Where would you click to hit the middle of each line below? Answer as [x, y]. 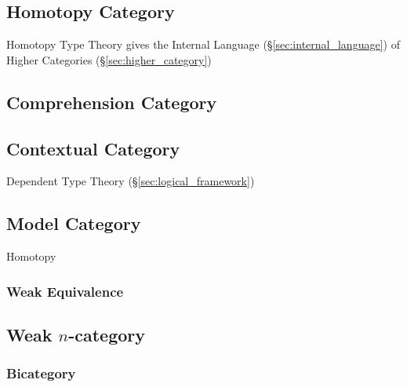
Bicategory [41, 373]
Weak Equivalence [65, 291]
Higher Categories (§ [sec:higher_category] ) [109, 59]
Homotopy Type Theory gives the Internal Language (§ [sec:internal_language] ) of [203, 44]
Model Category [74, 223]
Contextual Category [93, 148]
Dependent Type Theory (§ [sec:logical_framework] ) [131, 181]
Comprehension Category [112, 102]
